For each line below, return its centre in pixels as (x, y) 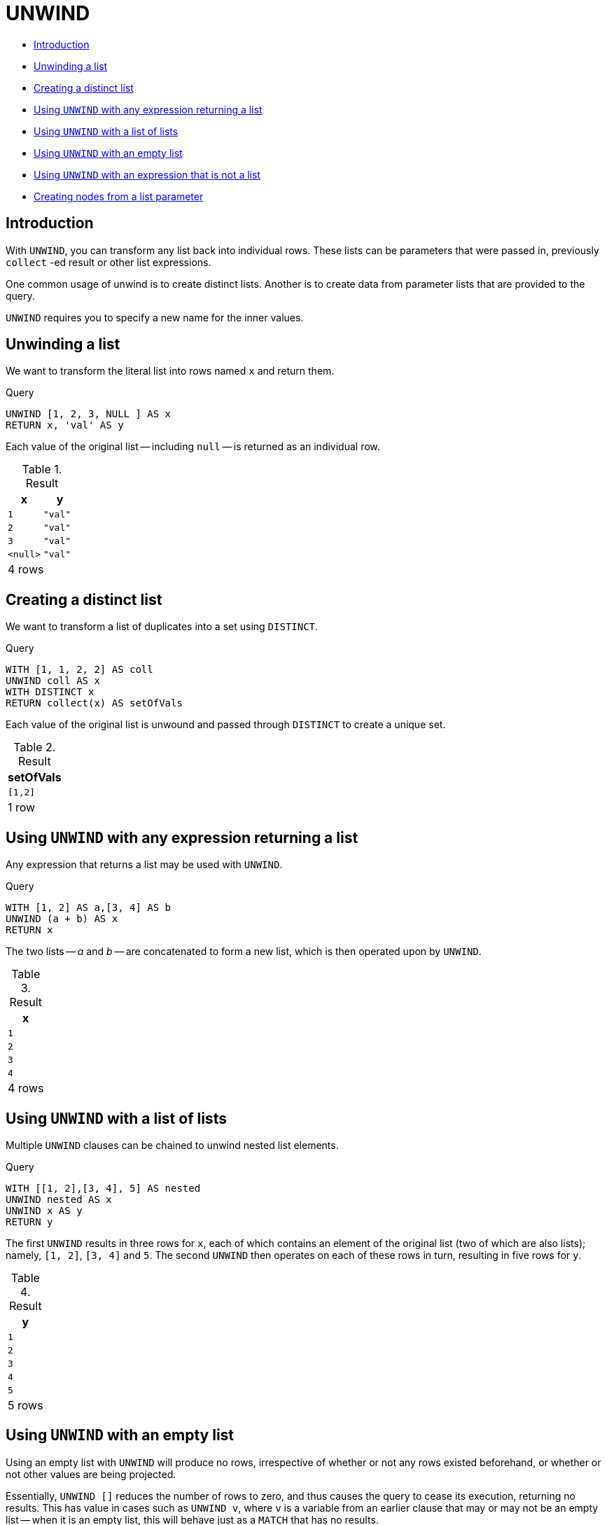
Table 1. (42, 469)
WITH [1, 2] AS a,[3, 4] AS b (89, 908)
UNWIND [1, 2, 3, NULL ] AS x (89, 414)
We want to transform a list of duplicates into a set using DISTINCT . (162, 627)
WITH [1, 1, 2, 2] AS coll (79, 670)
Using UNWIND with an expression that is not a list (147, 174)
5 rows (26, 1405)
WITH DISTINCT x (50, 692)
